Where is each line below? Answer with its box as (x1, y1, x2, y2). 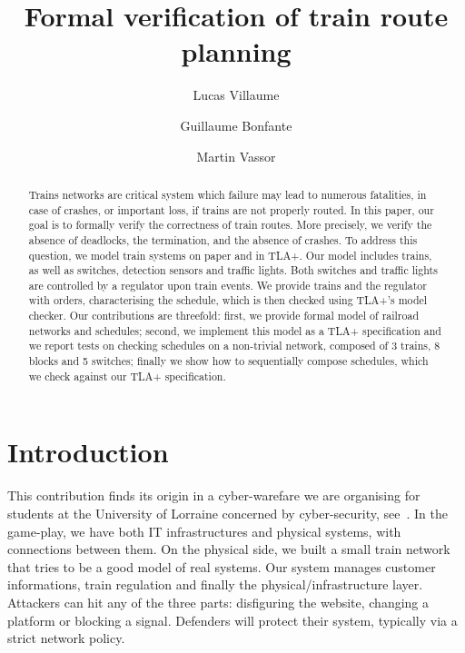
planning (181, 33, 292, 70)
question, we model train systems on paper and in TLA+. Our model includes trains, (28, 247, 432, 262)
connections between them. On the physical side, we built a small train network (7, 539, 450, 559)
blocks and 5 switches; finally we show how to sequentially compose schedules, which (28, 353, 429, 369)
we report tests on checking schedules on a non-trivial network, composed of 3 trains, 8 (28, 338, 440, 353)
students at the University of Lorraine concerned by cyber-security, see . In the (7, 503, 448, 522)
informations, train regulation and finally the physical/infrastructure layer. (7, 575, 423, 594)
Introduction (7, 433, 169, 470)
